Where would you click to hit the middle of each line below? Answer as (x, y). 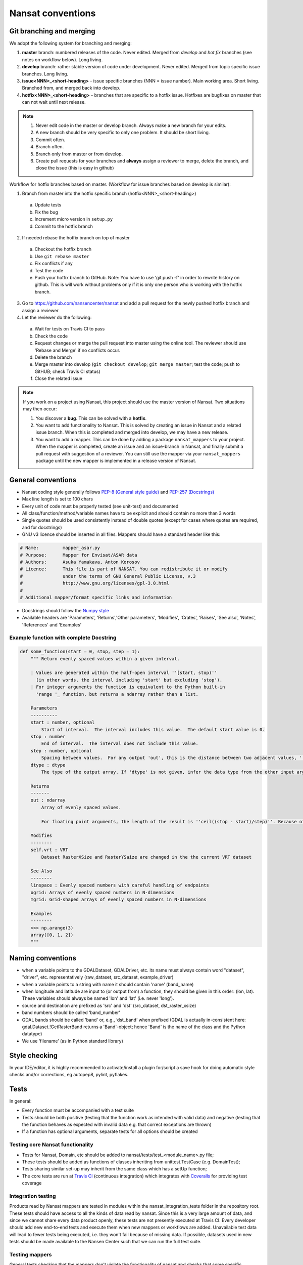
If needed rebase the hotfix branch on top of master (76, 238)
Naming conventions (43, 958)
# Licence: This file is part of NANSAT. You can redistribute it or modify (124, 569)
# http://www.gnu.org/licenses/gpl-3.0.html (94, 583)
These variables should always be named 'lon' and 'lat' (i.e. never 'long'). (98, 998)
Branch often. (50, 147)
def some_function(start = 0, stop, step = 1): (80, 652)
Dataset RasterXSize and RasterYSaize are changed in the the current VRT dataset (146, 857)
